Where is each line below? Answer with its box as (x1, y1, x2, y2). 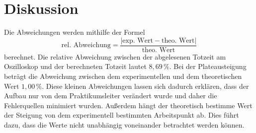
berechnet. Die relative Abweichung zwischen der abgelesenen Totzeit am (4, 51, 226, 62)
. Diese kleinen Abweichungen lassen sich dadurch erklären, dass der (42, 80, 249, 91)
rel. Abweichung (61, 42, 111, 49)
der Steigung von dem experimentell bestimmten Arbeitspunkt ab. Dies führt (4, 110, 239, 120)
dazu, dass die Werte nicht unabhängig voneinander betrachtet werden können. (4, 119, 245, 130)
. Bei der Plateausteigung (169, 61, 247, 71)
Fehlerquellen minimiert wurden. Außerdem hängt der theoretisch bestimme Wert (4, 100, 253, 110)
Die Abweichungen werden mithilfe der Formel (4, 27, 145, 37)
